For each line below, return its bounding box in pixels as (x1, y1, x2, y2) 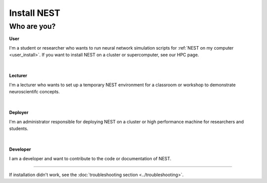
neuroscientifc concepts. (9, 89, 60, 95)
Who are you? (9, 22, 56, 31)
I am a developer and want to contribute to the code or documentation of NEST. (9, 155, 172, 161)
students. (9, 125, 29, 131)
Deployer (9, 110, 29, 116)
